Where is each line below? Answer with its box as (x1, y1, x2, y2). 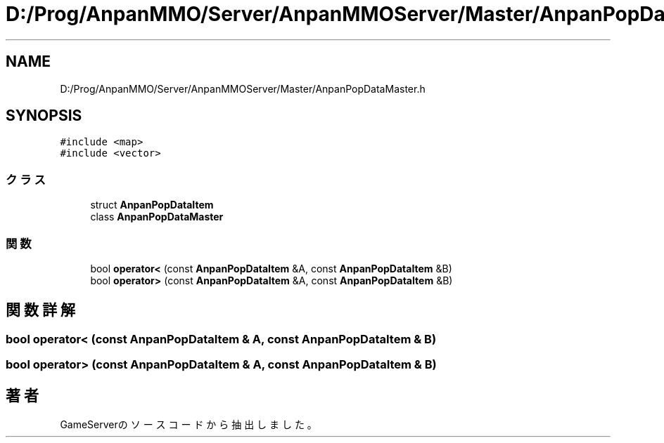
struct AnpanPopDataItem (90, 199, 214, 211)
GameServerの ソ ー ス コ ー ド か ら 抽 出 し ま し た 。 (60, 418, 317, 430)
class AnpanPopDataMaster (90, 211, 224, 223)
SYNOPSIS (6, 107, 82, 125)
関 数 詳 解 (6, 301, 75, 319)
